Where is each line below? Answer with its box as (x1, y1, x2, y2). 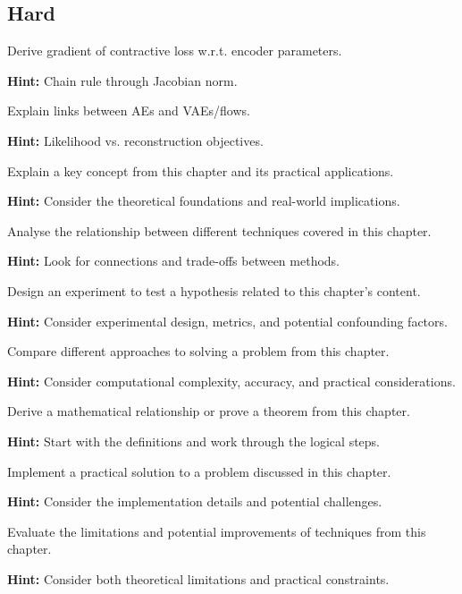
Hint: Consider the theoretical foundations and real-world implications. (7, 191, 400, 210)
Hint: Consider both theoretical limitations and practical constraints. (7, 569, 390, 588)
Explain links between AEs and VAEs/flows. (7, 101, 250, 120)
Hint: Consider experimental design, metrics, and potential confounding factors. (7, 311, 448, 330)
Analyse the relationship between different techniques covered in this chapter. (7, 221, 432, 240)
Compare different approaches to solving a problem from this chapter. (7, 342, 390, 361)
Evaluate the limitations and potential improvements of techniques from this (7, 522, 426, 540)
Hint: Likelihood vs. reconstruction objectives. (7, 131, 264, 149)
